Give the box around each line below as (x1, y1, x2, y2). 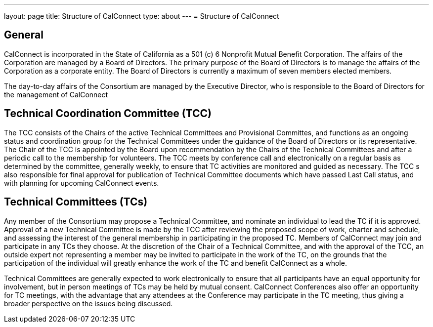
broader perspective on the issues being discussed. (4, 299, 173, 308)
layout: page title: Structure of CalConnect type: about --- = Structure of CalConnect (4, 12, 279, 20)
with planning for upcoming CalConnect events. (4, 178, 159, 187)
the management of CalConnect (4, 90, 108, 99)
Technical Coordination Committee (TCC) (4, 107, 212, 120)
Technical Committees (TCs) (4, 196, 148, 208)
